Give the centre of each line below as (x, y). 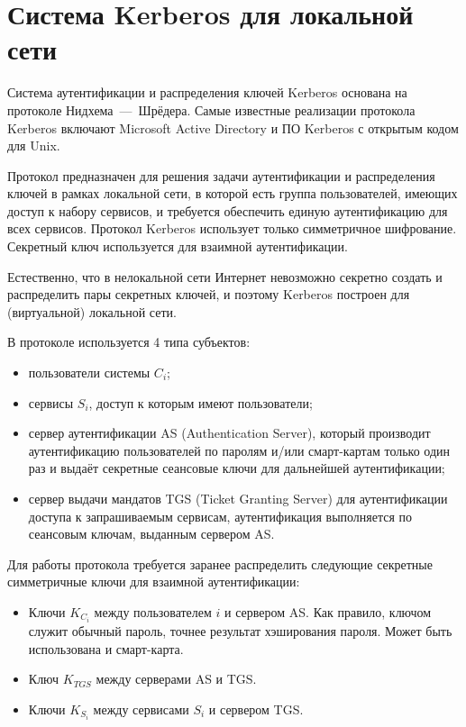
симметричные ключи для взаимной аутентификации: (154, 582)
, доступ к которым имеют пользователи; (201, 402)
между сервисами (141, 709)
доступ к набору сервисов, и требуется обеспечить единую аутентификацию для (228, 210)
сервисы (51, 402)
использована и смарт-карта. (106, 648)
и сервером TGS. (256, 709)
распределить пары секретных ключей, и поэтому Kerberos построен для (209, 294)
